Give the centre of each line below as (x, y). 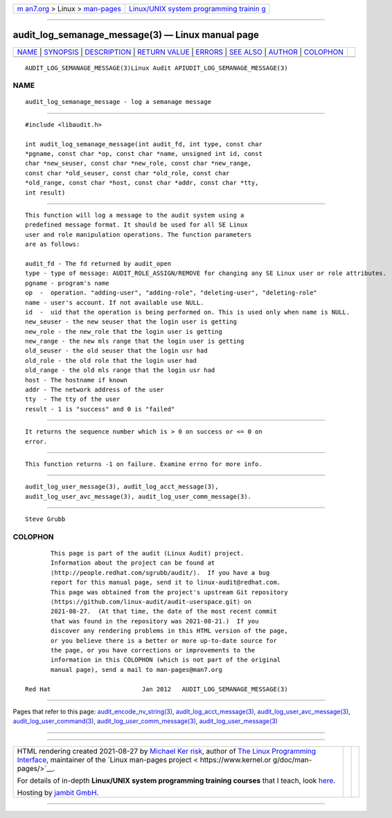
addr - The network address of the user (95, 390)
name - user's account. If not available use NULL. (115, 302)
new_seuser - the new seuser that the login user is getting (131, 322)
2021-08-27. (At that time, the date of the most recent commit (164, 612)
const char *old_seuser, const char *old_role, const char (127, 173)
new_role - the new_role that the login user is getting (124, 331)
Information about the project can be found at (133, 563)
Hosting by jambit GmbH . (58, 792)
